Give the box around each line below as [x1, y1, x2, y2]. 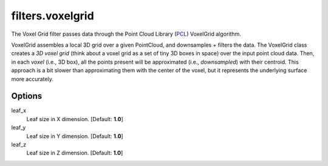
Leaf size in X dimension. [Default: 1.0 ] [26, 115, 124, 122]
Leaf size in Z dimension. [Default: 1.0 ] [26, 149, 123, 157]
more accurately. [11, 75, 54, 82]
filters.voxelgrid [11, 9, 94, 22]
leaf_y [11, 124, 26, 131]
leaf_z [11, 141, 27, 148]
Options [11, 91, 43, 101]
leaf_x [11, 107, 27, 115]
